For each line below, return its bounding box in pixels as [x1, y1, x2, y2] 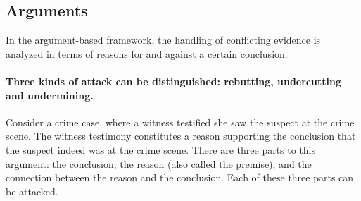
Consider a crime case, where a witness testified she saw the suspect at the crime [6, 114, 355, 129]
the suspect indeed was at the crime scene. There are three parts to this [6, 142, 316, 157]
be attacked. [6, 183, 58, 198]
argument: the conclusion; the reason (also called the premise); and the [6, 156, 312, 171]
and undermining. [6, 87, 94, 102]
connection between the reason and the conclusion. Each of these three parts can [6, 170, 354, 185]
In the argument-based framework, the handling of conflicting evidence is [6, 32, 321, 47]
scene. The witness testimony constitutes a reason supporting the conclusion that [6, 128, 356, 143]
